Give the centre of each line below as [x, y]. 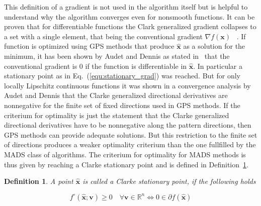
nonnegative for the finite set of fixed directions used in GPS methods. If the [122, 105]
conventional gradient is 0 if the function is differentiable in [96, 66]
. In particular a [218, 66]
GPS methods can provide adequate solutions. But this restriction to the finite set [131, 134]
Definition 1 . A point [39, 181]
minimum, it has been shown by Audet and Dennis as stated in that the [117, 56]
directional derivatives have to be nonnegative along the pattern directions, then [128, 125]
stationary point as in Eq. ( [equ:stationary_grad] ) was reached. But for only [122, 76]
